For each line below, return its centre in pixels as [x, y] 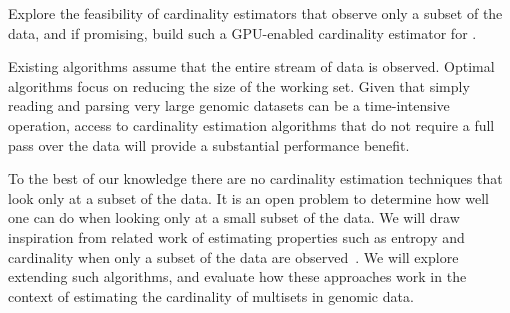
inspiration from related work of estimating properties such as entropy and [236, 236]
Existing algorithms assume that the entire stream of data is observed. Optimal [251, 66]
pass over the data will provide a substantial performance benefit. [209, 144]
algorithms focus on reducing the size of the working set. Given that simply [239, 85]
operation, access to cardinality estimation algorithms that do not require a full [251, 124]
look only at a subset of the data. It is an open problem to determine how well [248, 197]
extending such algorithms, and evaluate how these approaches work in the [237, 276]
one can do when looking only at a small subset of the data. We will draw [234, 217]
